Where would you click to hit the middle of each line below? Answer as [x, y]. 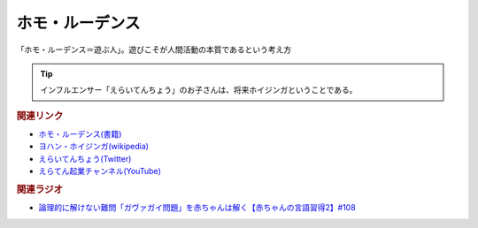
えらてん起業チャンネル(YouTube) [100, 171]
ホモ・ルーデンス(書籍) [80, 133]
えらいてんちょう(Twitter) [85, 158]
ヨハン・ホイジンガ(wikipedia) [94, 147]
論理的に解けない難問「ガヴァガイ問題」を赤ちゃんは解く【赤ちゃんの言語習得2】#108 [197, 208]
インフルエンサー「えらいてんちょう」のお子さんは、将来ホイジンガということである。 [199, 90]
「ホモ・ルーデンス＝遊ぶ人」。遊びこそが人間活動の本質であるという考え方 [154, 49]
